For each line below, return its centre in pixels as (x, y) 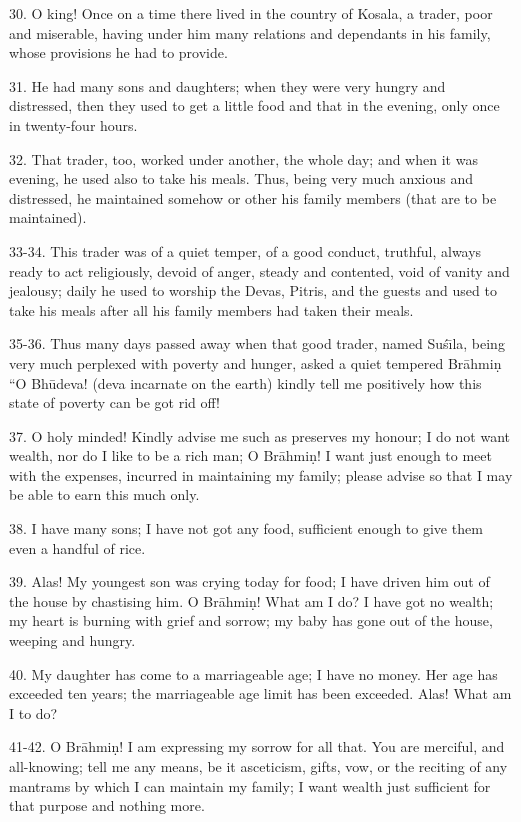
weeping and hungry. (72, 640)
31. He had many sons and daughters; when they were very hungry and (227, 85)
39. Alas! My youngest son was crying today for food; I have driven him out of (249, 581)
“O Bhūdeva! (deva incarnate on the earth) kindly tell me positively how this (245, 382)
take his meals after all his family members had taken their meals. (211, 309)
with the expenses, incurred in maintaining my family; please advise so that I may (261, 474)
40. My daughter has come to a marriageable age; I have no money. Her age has (253, 673)
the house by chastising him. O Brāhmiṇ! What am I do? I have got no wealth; (251, 600)
